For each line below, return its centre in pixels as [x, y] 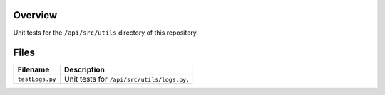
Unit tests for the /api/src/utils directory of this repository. [106, 33]
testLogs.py [37, 79]
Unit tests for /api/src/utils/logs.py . [127, 79]
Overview [35, 15]
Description [84, 69]
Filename [34, 69]
